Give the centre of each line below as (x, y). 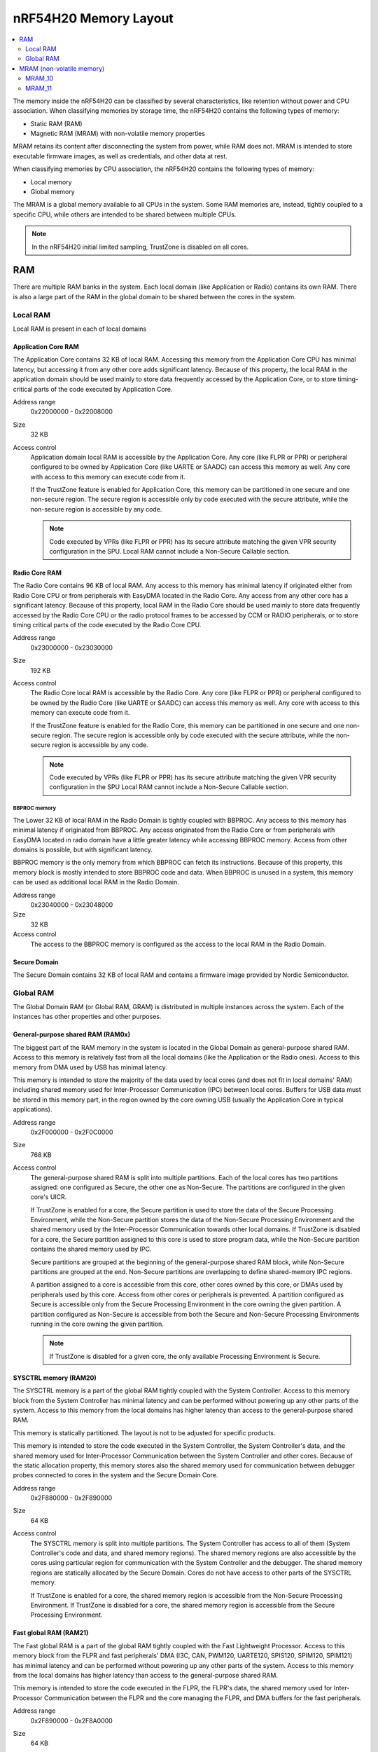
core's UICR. (49, 1197)
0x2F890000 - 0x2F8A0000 (72, 1720)
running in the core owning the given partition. (97, 1324)
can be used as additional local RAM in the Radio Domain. (96, 882)
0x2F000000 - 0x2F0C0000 (72, 1132)
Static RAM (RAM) (57, 123)
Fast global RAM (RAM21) (51, 1633)
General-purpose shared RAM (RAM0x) (72, 1034)
